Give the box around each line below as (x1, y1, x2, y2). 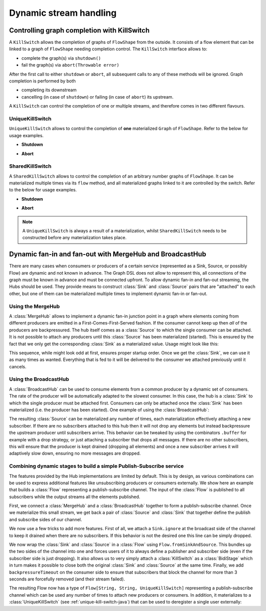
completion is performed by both (9, 78, 76, 84)
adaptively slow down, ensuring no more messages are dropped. (9, 450, 141, 456)
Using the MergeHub (9, 303, 60, 310)
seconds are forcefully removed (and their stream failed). (9, 576, 125, 582)
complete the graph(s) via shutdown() (21, 55, 101, 61)
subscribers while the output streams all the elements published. (9, 494, 140, 500)
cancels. (9, 363, 27, 369)
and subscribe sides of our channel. (9, 516, 82, 522)
